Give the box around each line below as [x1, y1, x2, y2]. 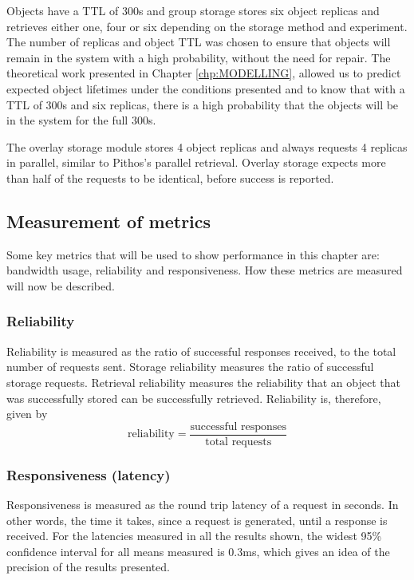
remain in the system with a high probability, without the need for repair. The [6, 49, 391, 65]
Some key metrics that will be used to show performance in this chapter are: [6, 246, 380, 262]
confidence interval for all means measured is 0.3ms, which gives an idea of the [6, 543, 390, 559]
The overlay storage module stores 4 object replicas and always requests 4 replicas [6, 138, 408, 155]
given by [6, 405, 48, 422]
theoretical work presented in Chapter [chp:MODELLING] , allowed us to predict [6, 65, 401, 81]
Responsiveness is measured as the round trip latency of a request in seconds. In [6, 495, 399, 512]
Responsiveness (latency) [6, 464, 171, 484]
